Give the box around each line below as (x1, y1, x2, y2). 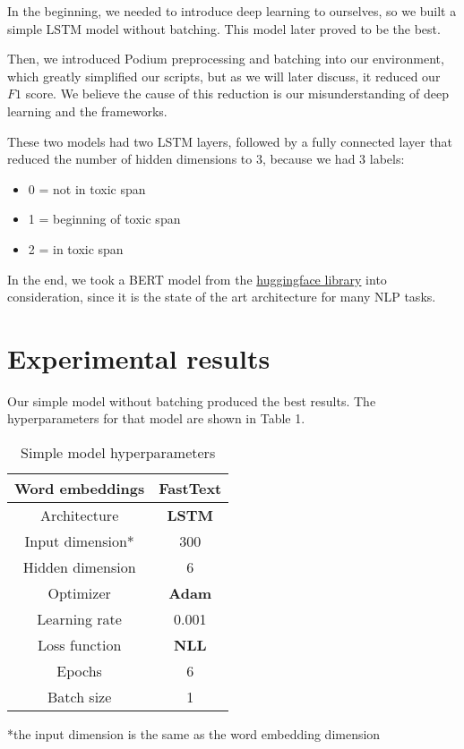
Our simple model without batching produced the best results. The (7, 391, 376, 410)
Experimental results (7, 339, 271, 376)
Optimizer (47, 583, 111, 604)
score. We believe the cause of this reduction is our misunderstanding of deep (25, 84, 450, 103)
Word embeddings (14, 478, 145, 499)
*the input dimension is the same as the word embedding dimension (7, 725, 381, 744)
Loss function (37, 634, 122, 656)
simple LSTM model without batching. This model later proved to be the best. (7, 19, 441, 38)
